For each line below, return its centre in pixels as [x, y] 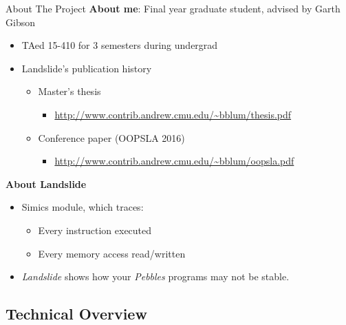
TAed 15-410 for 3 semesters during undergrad [120, 45]
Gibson [20, 22]
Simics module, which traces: [83, 207]
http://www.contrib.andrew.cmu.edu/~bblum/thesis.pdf [173, 114]
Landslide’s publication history [87, 68]
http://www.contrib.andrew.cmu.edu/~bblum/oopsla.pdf [174, 161]
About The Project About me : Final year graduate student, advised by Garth [173, 8]
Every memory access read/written [112, 253]
